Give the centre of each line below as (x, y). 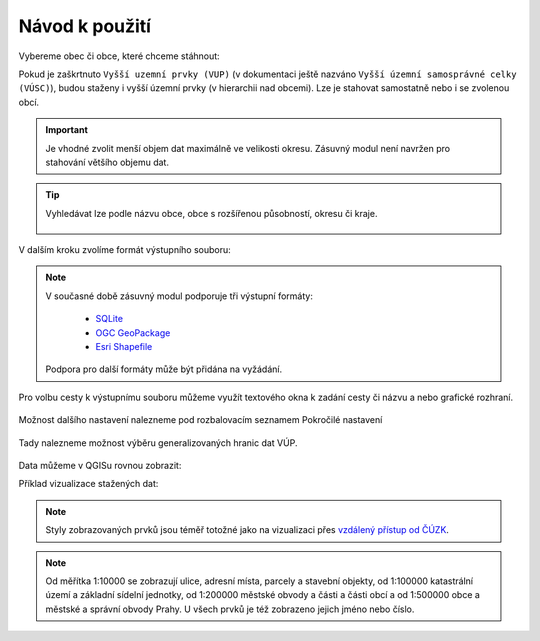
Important (67, 130)
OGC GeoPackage (133, 332)
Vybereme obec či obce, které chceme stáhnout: (119, 56)
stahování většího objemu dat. (107, 162)
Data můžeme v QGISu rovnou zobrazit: (100, 465)
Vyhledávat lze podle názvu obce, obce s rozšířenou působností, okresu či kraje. (211, 213)
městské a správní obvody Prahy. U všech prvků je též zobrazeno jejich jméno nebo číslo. (230, 609)
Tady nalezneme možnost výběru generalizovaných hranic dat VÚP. (158, 442)
